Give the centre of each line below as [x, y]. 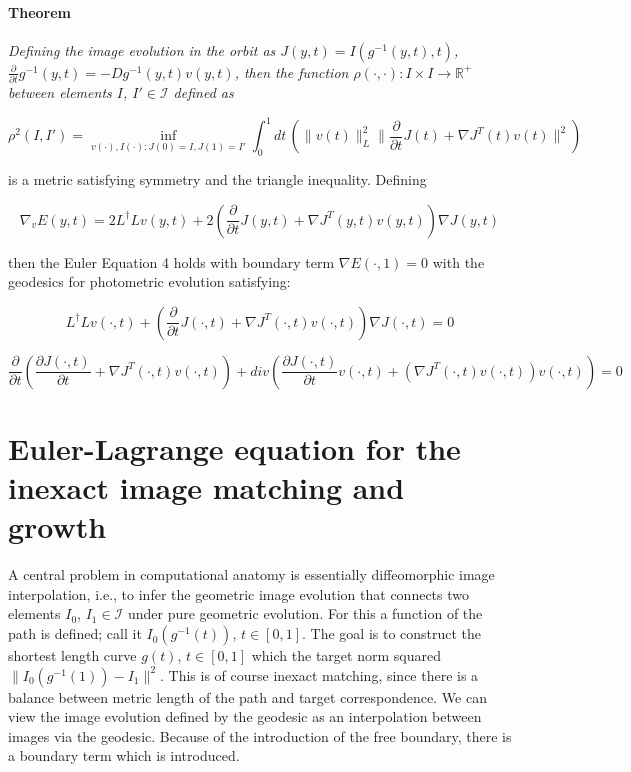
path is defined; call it [75, 633]
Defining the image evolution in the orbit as [142, 49]
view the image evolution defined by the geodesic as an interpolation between [245, 716]
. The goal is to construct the [392, 633]
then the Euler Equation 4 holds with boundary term [171, 261]
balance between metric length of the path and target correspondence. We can [247, 696]
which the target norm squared [346, 655]
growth [57, 526]
